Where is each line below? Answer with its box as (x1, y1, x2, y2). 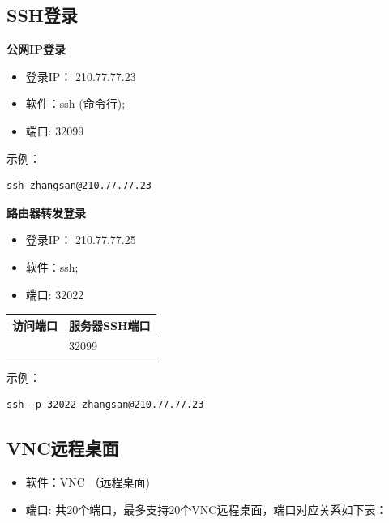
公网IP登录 (6, 41, 66, 58)
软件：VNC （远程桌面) (25, 473, 151, 490)
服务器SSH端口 (69, 316, 151, 333)
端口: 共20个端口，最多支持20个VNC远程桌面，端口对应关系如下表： (25, 500, 387, 517)
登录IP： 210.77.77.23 (25, 67, 136, 84)
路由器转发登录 (6, 204, 86, 221)
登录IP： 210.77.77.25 (25, 231, 136, 248)
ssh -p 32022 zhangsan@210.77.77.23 (6, 399, 204, 411)
